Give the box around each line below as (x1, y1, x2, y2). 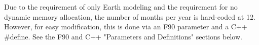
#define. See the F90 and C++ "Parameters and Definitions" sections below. (4, 31, 242, 41)
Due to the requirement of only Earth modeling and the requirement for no (4, 2, 238, 12)
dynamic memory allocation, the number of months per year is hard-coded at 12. (4, 11, 255, 22)
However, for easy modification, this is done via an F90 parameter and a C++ (4, 21, 247, 32)
